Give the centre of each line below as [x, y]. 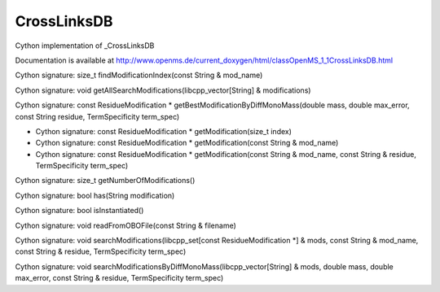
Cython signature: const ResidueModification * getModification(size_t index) [164, 131]
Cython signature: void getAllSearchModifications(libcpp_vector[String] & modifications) [163, 90]
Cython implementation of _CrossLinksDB [85, 46]
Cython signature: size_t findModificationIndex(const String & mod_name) [139, 75]
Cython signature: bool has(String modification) [95, 195]
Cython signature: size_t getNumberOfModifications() [105, 181]
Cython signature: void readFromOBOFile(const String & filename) [125, 225]
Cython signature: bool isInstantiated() [79, 211]
